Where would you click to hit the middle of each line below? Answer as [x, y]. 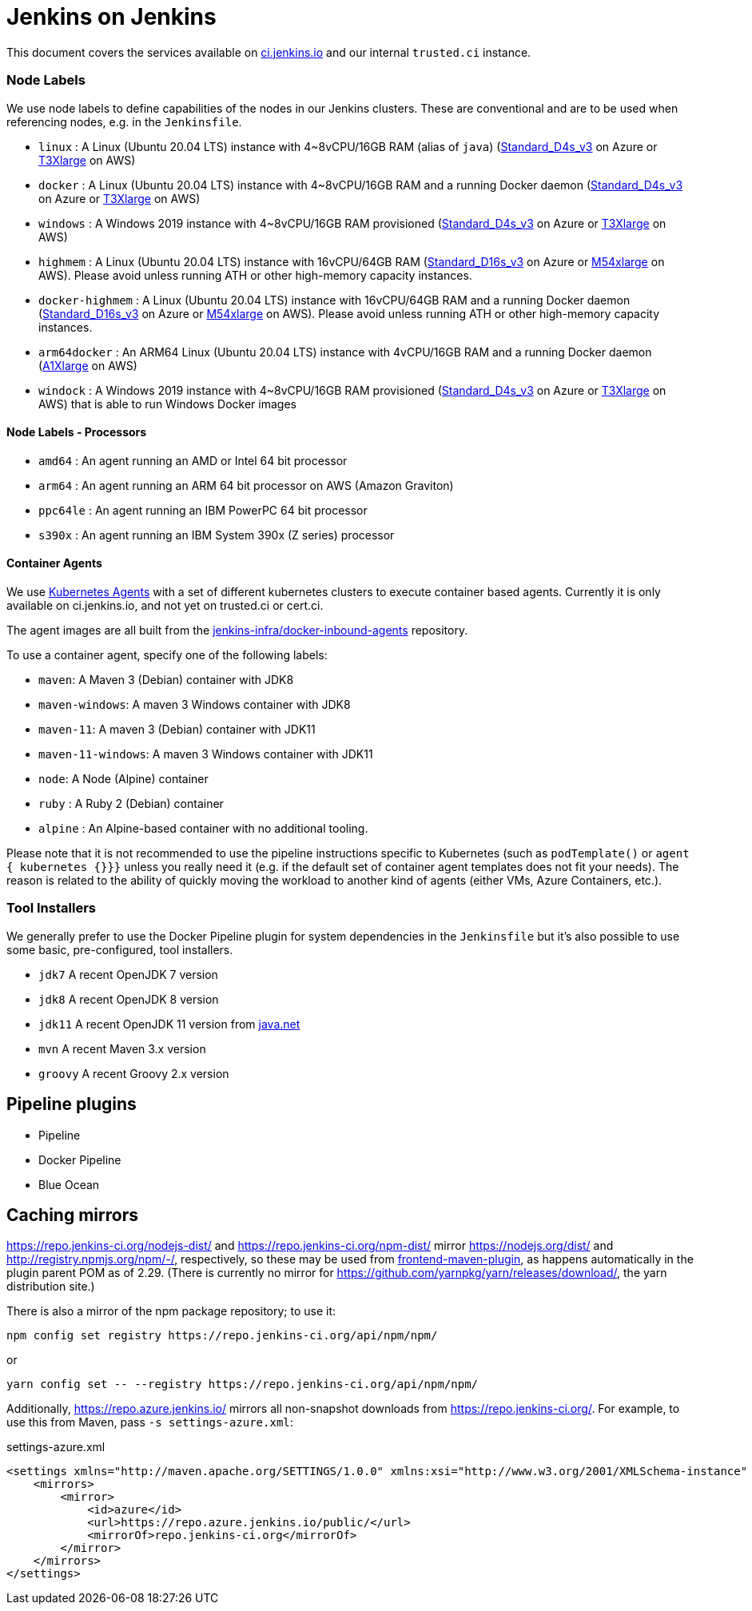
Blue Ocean [69, 1184]
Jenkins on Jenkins [111, 17]
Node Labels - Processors [77, 432]
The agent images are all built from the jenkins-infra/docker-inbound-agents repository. [237, 630]
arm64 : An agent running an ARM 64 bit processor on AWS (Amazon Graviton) [246, 485]
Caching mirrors [72, 1215]
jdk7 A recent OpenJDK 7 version [128, 974]
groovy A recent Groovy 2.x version [134, 1073]
